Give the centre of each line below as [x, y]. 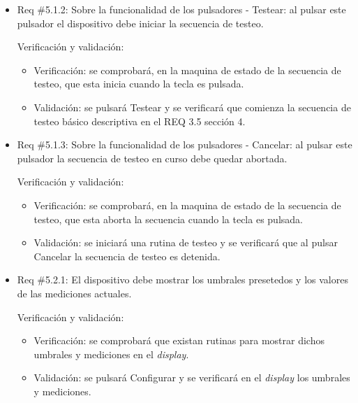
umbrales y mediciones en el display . [111, 354]
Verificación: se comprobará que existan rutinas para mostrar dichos [179, 340]
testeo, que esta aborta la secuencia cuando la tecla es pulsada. [168, 219]
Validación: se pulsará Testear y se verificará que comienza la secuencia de [192, 107]
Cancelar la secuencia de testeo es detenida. [127, 256]
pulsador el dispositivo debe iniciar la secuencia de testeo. [140, 23]
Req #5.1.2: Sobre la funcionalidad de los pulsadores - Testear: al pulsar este [181, 9]
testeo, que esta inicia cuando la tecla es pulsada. [139, 84]
